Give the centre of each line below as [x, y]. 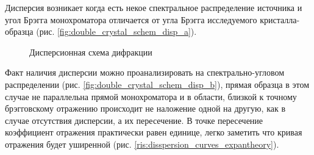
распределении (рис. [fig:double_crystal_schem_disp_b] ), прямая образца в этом [157, 84]
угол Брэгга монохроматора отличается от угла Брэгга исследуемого [131, 19]
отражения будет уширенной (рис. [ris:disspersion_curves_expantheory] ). [142, 144]
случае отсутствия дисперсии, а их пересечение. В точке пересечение [134, 120]
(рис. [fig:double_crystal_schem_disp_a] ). [116, 31]
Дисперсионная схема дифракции [91, 52]
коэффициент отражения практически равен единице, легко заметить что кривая [154, 132]
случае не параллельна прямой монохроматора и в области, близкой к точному [151, 96]
